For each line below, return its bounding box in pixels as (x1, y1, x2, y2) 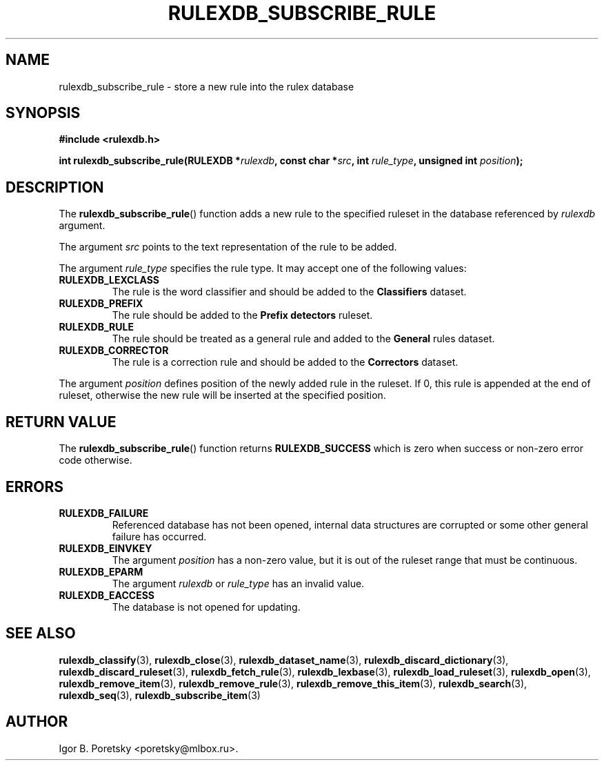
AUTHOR (6, 713, 68, 731)
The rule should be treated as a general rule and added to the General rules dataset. (112, 333, 495, 345)
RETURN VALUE (6, 413, 117, 431)
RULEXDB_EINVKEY (59, 542, 152, 554)
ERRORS (6, 478, 64, 495)
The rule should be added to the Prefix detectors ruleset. (112, 309, 373, 322)
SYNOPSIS (6, 104, 81, 122)
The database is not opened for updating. (112, 600, 301, 613)
